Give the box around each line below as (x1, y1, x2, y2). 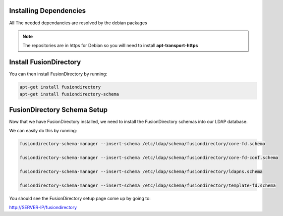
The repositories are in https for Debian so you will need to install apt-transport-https (22, 43, 198, 49)
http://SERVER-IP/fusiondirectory (9, 205, 77, 211)
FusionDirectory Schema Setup (9, 106, 108, 114)
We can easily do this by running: (9, 128, 77, 134)
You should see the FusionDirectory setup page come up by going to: (9, 195, 151, 201)
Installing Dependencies (9, 6, 86, 15)
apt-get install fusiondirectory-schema (19, 91, 119, 97)
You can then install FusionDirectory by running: (9, 71, 108, 77)
